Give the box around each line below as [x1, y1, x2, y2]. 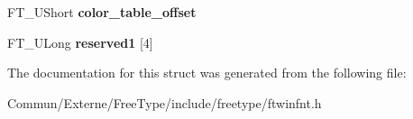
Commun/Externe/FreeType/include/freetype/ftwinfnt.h [7, 93, 322, 112]
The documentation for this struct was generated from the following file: [7, 63, 407, 82]
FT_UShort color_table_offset [7, 3, 197, 21]
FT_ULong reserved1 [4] [7, 32, 153, 51]
